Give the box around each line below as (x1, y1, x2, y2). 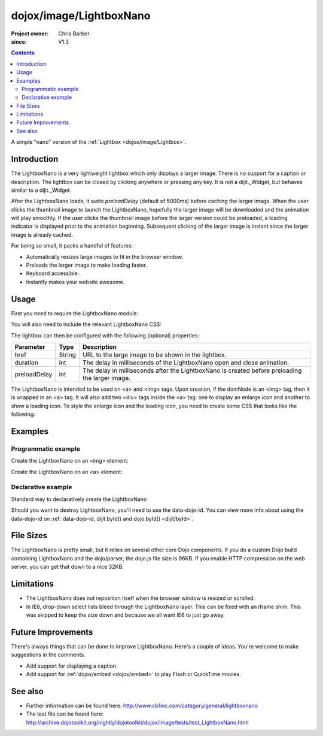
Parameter (14, 342, 45, 351)
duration (14, 358, 39, 367)
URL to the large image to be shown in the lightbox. (83, 351, 227, 359)
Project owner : (11, 30, 49, 37)
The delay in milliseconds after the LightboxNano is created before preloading (83, 366, 302, 375)
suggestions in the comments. (11, 651, 86, 659)
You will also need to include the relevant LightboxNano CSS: (11, 321, 161, 328)
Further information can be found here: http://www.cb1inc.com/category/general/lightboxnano (26, 702, 258, 709)
